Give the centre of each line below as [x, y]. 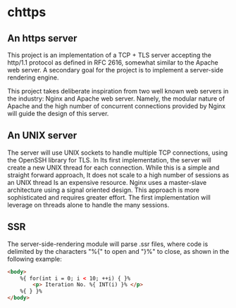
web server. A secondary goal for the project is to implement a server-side [116, 70]
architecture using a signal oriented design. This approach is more [103, 190]
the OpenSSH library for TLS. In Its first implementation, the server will [109, 160]
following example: [35, 259]
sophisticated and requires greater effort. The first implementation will [109, 197]
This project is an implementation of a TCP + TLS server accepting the [109, 55]
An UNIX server [42, 135]
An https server [42, 38]
